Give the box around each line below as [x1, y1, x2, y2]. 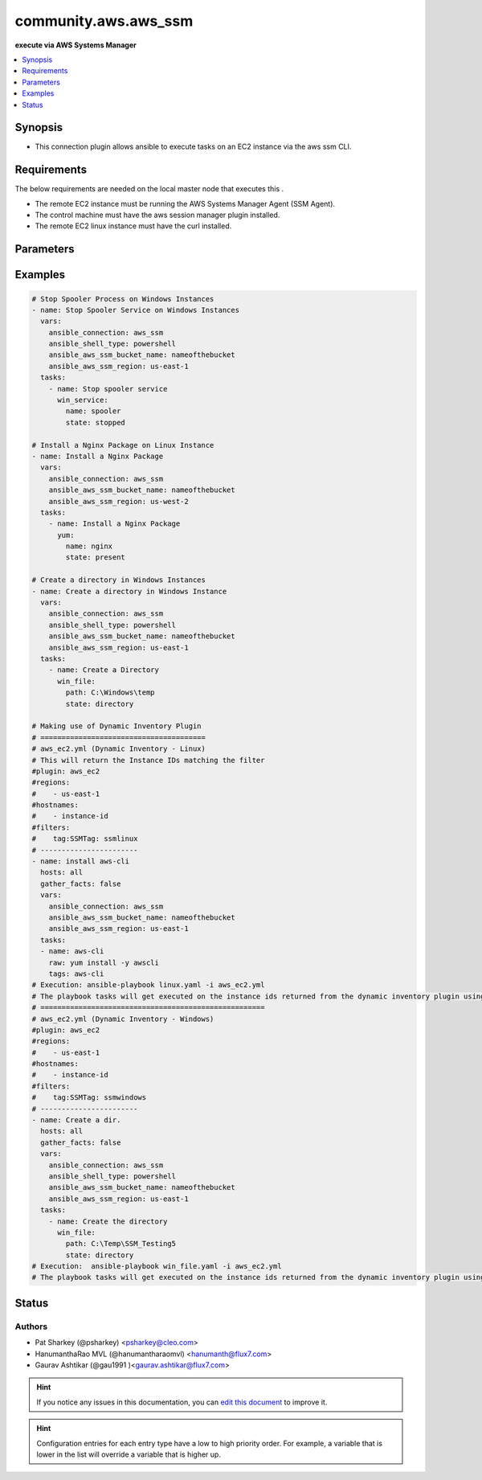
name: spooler [65, 407, 121, 416]
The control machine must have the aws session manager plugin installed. [35, 210, 280, 220]
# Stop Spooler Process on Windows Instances [31, 294, 214, 303]
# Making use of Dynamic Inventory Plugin [31, 722, 202, 731]
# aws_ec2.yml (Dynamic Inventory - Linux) [31, 744, 206, 753]
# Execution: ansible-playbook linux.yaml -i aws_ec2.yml [31, 981, 265, 990]
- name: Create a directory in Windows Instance [31, 587, 227, 596]
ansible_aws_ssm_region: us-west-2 [48, 497, 189, 506]
